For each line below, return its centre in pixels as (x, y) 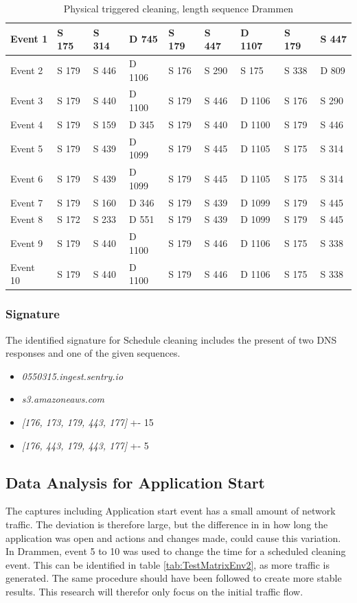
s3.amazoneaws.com (63, 399)
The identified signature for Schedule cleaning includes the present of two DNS (171, 339)
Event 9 (27, 243)
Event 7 (27, 202)
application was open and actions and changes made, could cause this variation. (173, 537)
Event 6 (27, 178)
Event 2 (27, 70)
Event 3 (27, 100)
